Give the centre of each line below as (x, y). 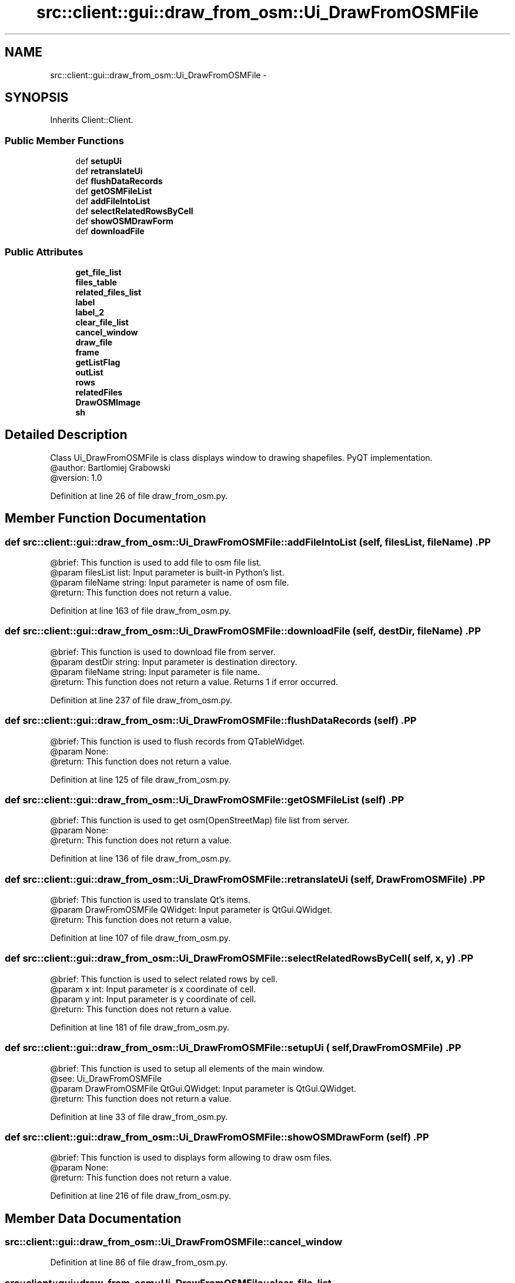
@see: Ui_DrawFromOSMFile (106, 1078)
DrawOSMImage (108, 402)
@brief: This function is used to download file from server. (163, 652)
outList (89, 372)
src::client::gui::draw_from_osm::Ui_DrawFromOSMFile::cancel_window (174, 1242)
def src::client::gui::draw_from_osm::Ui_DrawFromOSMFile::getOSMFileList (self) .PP (205, 800)
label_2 (90, 312)
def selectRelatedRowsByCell (134, 211)
